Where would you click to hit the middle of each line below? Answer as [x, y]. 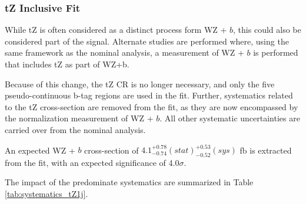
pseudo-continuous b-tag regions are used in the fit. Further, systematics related [149, 95]
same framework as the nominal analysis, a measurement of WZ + [124, 52]
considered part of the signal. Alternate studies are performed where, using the [147, 41]
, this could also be [267, 30]
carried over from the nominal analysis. [75, 129]
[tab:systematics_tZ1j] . [46, 194]
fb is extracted [266, 150]
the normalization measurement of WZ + [79, 118]
